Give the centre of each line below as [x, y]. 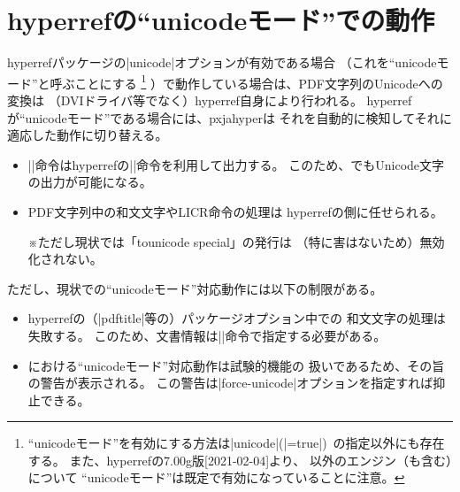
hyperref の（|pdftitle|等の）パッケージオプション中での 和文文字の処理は [237, 318]
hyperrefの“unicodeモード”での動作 [221, 20]
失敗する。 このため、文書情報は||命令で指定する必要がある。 [207, 335]
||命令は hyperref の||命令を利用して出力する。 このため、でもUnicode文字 [236, 164]
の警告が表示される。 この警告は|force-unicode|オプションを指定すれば [230, 383]
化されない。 [65, 259]
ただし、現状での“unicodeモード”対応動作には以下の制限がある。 [195, 288]
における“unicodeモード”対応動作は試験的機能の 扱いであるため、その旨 [236, 365]
